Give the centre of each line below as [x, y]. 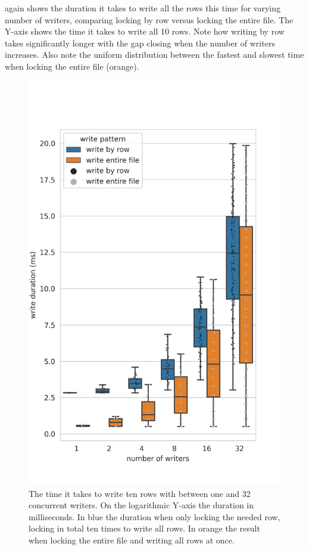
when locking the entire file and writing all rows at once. [132, 540]
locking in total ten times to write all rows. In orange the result [144, 528]
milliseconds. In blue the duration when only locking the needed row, [154, 516]
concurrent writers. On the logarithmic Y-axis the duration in [141, 505]
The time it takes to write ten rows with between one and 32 [140, 493]
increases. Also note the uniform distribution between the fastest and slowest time [154, 55]
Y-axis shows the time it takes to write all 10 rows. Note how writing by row [145, 31]
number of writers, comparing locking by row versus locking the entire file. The [149, 19]
